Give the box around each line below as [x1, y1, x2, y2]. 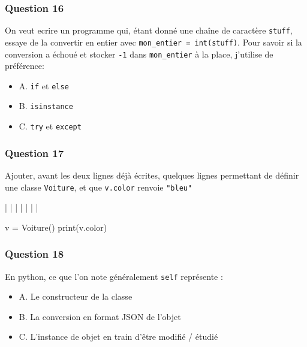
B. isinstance [19, 99, 73, 112]
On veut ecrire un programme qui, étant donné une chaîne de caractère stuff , [5, 24, 293, 37]
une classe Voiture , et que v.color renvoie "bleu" [5, 180, 192, 193]
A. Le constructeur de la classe [19, 290, 133, 303]
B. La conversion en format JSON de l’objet [19, 310, 181, 322]
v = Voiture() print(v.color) [5, 221, 107, 233]
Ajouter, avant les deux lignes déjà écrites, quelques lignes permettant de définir [5, 168, 299, 181]
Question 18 [5, 246, 64, 261]
